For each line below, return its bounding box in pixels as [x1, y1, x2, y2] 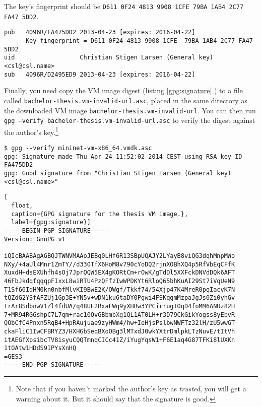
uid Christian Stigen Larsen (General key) [4, 54, 214, 61]
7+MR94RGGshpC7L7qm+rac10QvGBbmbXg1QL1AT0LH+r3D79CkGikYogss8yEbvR [4, 311, 235, 318]
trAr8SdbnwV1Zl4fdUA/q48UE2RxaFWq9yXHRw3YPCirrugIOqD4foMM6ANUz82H [4, 302, 235, 310]
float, [11, 202, 33, 209]
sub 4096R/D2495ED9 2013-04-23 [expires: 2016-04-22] [4, 71, 195, 78]
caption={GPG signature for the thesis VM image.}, [11, 210, 188, 218]
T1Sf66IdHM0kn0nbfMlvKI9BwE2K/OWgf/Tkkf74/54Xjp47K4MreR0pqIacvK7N [4, 286, 235, 293]
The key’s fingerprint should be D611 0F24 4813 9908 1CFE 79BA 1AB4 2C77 [4, 1, 244, 11]
